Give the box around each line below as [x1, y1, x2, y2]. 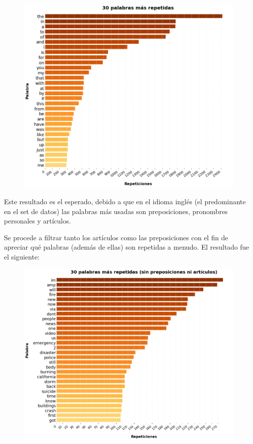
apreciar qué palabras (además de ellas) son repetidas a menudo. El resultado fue [4, 242, 250, 252]
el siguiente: [4, 251, 40, 261]
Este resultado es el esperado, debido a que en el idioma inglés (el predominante [4, 196, 246, 206]
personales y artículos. [4, 216, 71, 226]
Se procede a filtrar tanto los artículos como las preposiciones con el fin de [4, 232, 228, 242]
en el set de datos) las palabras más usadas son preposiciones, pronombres [4, 206, 228, 216]
